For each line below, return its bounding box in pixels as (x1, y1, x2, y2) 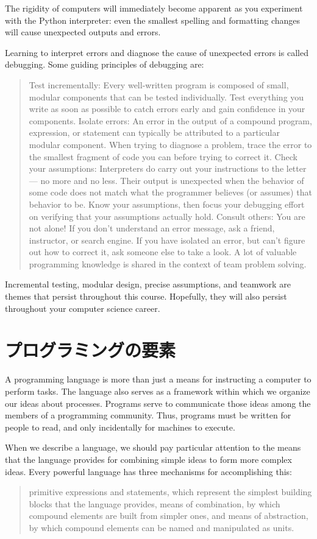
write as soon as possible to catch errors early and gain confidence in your (29, 102, 305, 115)
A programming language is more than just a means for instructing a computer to (5, 373, 312, 386)
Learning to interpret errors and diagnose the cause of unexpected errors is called (5, 46, 308, 58)
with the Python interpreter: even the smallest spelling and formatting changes (5, 13, 301, 26)
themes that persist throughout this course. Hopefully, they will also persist (5, 290, 287, 303)
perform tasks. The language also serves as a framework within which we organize (5, 384, 310, 397)
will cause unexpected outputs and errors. (5, 26, 161, 38)
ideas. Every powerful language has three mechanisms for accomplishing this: (5, 465, 292, 477)
